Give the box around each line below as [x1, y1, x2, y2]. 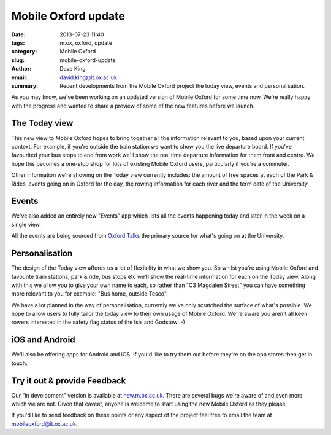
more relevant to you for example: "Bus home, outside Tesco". [11, 290, 168, 297]
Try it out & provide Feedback [11, 375, 126, 386]
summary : [11, 82, 39, 89]
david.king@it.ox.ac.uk [59, 74, 118, 81]
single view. [11, 221, 41, 228]
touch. [11, 359, 28, 367]
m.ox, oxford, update [59, 39, 113, 46]
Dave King [59, 65, 86, 72]
